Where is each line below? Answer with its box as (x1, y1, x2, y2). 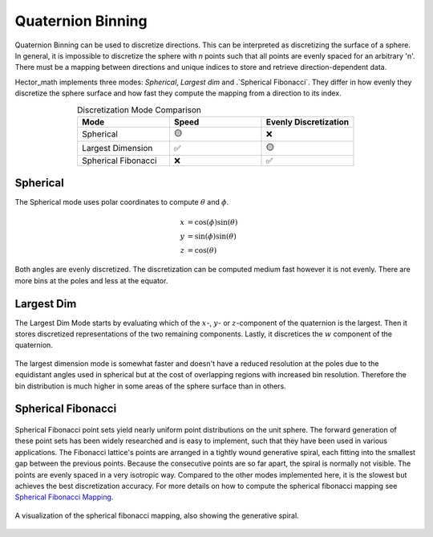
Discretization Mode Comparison (77, 104, 202, 116)
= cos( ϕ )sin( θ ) (187, 218, 238, 226)
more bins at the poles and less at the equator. (14, 275, 168, 285)
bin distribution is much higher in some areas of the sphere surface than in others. (14, 381, 286, 391)
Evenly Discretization (265, 116, 350, 128)
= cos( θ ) (187, 246, 217, 254)
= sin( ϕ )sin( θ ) (187, 231, 237, 241)
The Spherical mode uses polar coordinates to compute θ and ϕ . (14, 197, 229, 207)
